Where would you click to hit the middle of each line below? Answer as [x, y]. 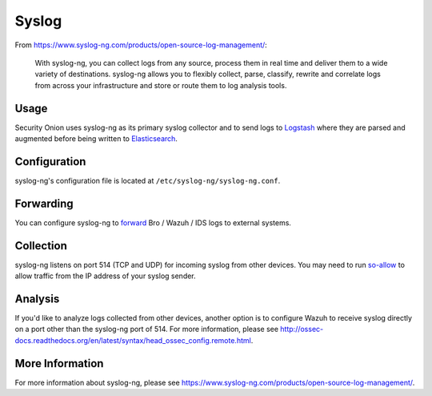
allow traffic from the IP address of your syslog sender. [105, 276]
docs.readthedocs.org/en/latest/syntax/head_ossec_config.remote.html [133, 340]
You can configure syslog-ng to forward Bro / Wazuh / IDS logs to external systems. [153, 222]
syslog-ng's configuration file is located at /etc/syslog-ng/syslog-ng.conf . [148, 180]
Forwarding [44, 203]
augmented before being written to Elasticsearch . [96, 139]
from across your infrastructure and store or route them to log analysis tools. [161, 85]
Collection [41, 246]
